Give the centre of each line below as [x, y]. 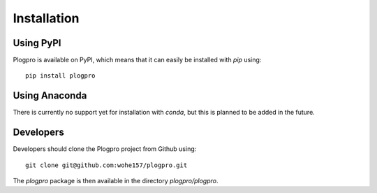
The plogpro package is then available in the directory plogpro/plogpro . [116, 181]
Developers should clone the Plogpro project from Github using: [105, 149]
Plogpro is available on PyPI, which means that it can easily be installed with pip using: [137, 60]
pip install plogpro [60, 76]
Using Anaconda [50, 95]
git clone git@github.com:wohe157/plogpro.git [106, 165]
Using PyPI [37, 43]
